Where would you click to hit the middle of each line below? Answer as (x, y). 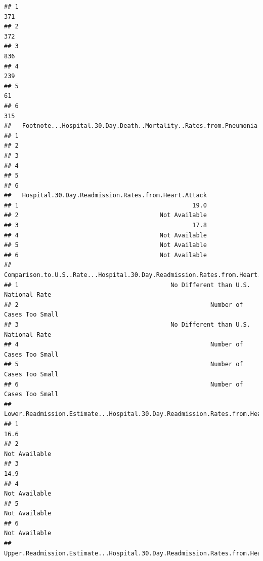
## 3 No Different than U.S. (127, 325)
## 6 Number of (124, 384)
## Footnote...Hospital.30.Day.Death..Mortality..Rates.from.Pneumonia (131, 126)
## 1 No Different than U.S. (127, 285)
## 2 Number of (124, 305)
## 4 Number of (124, 345)
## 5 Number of (124, 364)
